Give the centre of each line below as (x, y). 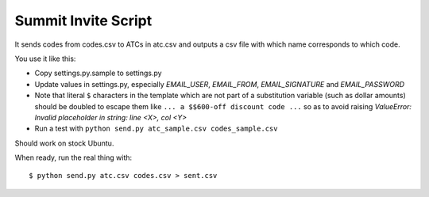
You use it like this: (45, 59)
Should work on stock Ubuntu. (64, 143)
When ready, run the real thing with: (73, 157)
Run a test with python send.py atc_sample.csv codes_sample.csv (156, 129)
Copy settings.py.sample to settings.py (98, 73)
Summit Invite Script (83, 21)
